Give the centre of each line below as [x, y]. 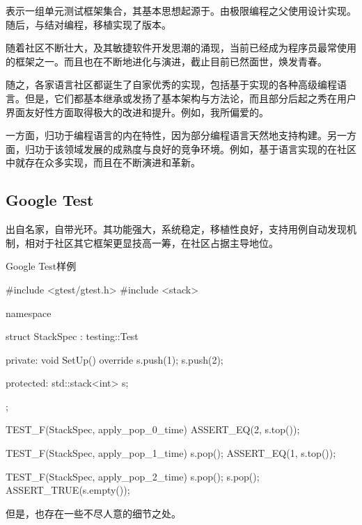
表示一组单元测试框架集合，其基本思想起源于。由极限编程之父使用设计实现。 [181, 10]
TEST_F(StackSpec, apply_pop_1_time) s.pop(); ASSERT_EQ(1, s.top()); [171, 453]
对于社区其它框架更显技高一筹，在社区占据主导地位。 [156, 242]
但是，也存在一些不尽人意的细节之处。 [93, 513]
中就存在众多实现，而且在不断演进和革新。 [103, 162]
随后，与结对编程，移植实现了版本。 [88, 24]
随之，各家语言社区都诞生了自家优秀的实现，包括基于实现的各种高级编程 [171, 84]
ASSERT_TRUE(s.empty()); [68, 490]
